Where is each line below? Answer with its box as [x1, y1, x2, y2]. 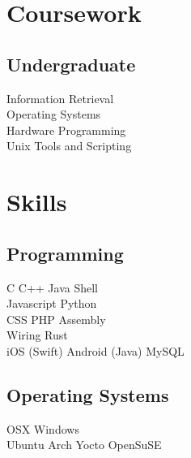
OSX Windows [6, 420, 79, 437]
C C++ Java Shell [6, 279, 98, 296]
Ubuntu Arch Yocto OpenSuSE [6, 436, 162, 453]
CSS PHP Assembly [6, 310, 106, 327]
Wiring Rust [6, 326, 68, 343]
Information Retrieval [6, 89, 114, 106]
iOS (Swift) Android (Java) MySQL [6, 342, 185, 359]
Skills [6, 185, 67, 218]
